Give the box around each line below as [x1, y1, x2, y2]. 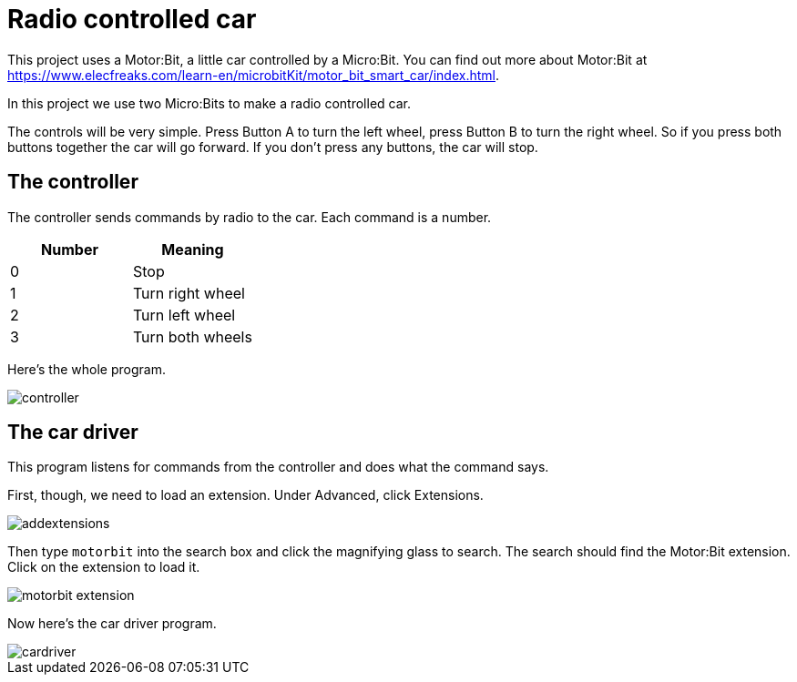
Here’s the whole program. [7, 361, 166, 377]
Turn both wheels [132, 327, 252, 346]
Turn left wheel [132, 305, 236, 324]
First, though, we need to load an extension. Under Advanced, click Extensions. [7, 487, 484, 504]
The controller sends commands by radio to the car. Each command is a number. [7, 209, 492, 225]
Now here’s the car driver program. [7, 616, 217, 632]
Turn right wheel [132, 283, 245, 302]
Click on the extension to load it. [7, 559, 200, 575]
